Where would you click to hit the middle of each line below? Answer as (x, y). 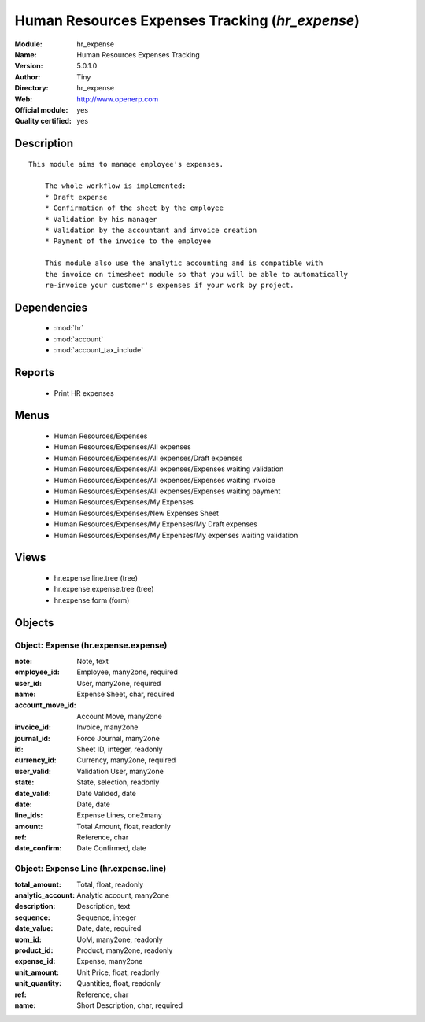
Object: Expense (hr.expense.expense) (91, 645)
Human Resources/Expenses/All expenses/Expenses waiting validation (169, 469)
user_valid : (33, 771)
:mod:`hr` (69, 328)
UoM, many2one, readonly (120, 939)
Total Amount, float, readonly (124, 826)
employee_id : (37, 672)
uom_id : (28, 939)
